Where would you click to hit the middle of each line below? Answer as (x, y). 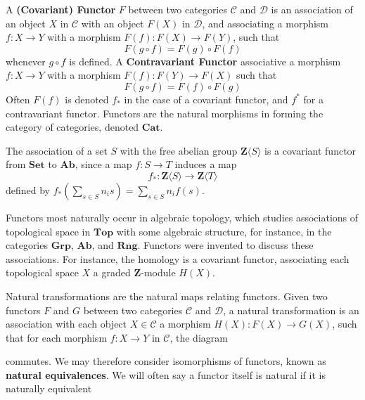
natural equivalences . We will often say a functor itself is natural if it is (166, 374)
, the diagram (199, 337)
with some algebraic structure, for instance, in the (224, 231)
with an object (113, 23)
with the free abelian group (179, 150)
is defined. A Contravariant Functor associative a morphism (205, 61)
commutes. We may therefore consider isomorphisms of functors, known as (166, 361)
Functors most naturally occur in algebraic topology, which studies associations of (182, 217)
